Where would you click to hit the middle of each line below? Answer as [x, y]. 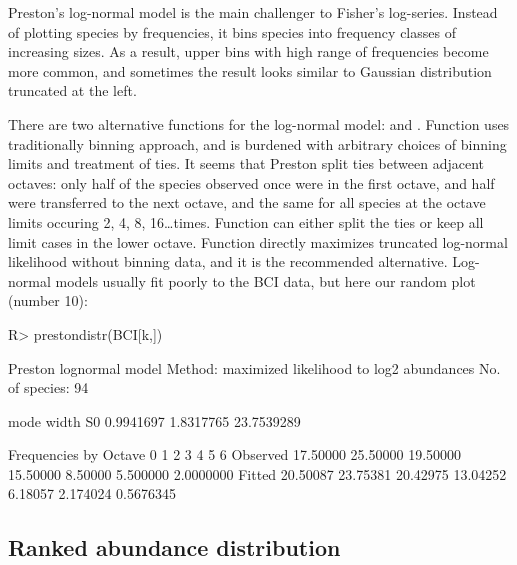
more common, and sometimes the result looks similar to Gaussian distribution [250, 70]
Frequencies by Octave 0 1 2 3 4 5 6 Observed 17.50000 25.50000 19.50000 [235, 454]
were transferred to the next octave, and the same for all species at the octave [247, 202]
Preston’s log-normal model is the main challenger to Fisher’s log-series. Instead [253, 12]
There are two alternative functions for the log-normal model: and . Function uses [259, 123]
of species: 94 [48, 387]
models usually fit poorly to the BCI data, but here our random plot [265, 280]
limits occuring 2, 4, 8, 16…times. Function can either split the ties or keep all [246, 221]
